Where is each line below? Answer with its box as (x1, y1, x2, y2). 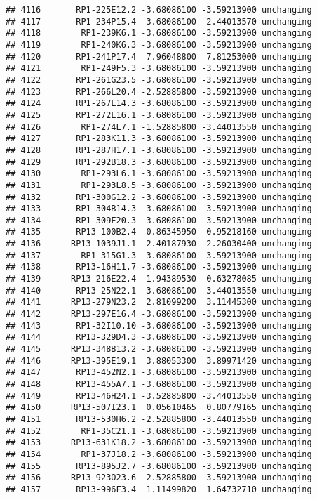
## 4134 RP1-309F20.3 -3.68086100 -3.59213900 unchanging (6, 215, 312, 225)
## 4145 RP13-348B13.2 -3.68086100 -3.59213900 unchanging (6, 344, 312, 355)
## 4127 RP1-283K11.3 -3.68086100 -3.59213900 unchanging (6, 133, 312, 144)
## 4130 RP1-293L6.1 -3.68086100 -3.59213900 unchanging (6, 169, 312, 179)
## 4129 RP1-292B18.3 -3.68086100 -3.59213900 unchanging (6, 157, 312, 167)
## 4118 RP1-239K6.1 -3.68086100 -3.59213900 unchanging (6, 28, 312, 39)
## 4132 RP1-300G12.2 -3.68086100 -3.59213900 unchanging (6, 192, 312, 202)
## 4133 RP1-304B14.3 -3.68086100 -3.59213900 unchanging (6, 204, 312, 214)
